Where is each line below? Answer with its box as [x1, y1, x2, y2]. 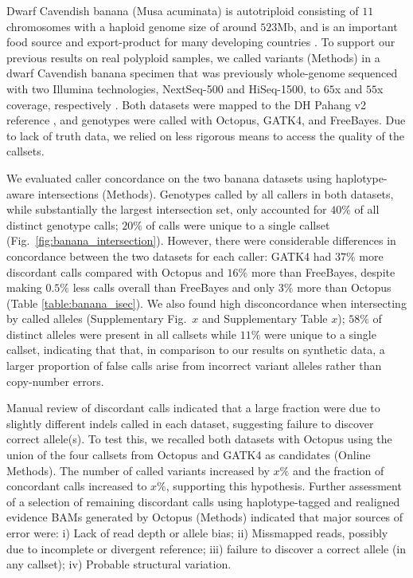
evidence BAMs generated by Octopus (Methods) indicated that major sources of [6, 509, 403, 525]
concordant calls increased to [6, 478, 147, 494]
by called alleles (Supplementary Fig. [6, 310, 187, 327]
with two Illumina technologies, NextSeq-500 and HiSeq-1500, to [6, 80, 321, 96]
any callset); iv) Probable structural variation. [6, 556, 232, 572]
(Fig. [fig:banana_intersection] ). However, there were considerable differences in [6, 232, 396, 249]
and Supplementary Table [201, 310, 328, 327]
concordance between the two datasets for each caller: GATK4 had [6, 247, 332, 264]
